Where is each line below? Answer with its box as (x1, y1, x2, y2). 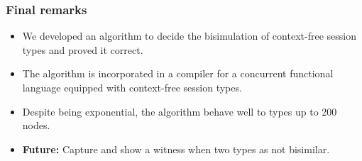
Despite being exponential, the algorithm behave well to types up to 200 (22, 104, 337, 118)
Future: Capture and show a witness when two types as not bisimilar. (22, 141, 330, 156)
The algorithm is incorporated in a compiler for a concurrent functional (22, 66, 334, 81)
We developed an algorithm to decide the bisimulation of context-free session (22, 28, 356, 43)
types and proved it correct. (22, 42, 143, 57)
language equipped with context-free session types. (22, 80, 242, 94)
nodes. (22, 118, 50, 133)
